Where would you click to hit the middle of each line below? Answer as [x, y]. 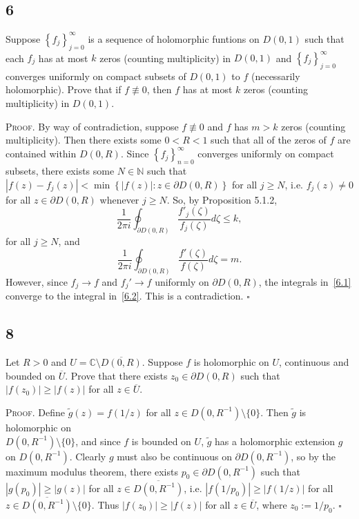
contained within [41, 154]
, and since [98, 441]
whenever [119, 199]
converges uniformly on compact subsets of [96, 76]
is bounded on [161, 441]
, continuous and [314, 362]
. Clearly [88, 456]
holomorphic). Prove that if [64, 89]
